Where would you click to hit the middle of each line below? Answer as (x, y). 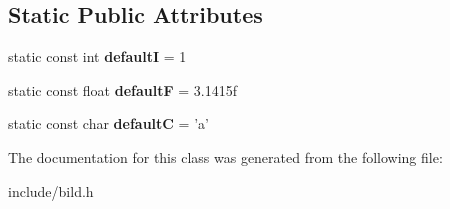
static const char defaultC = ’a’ (108, 123)
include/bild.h (51, 190)
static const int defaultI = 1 (97, 56)
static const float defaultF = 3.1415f (122, 89)
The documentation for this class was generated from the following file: (225, 156)
